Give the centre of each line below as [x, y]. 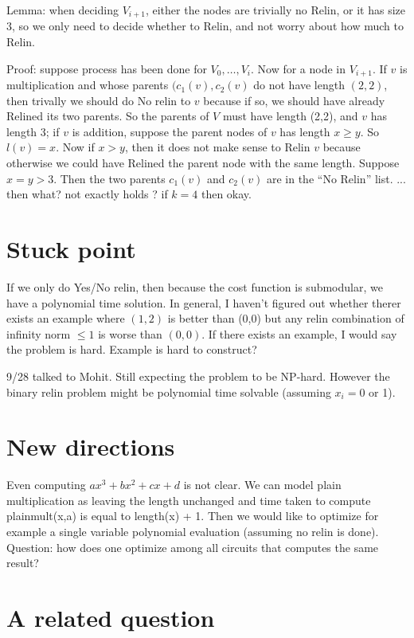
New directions [91, 446]
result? [23, 563]
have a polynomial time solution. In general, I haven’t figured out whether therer [204, 302]
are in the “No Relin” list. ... [336, 178]
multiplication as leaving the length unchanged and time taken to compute [189, 500]
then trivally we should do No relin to [99, 100]
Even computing [46, 485]
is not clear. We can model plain [262, 485]
